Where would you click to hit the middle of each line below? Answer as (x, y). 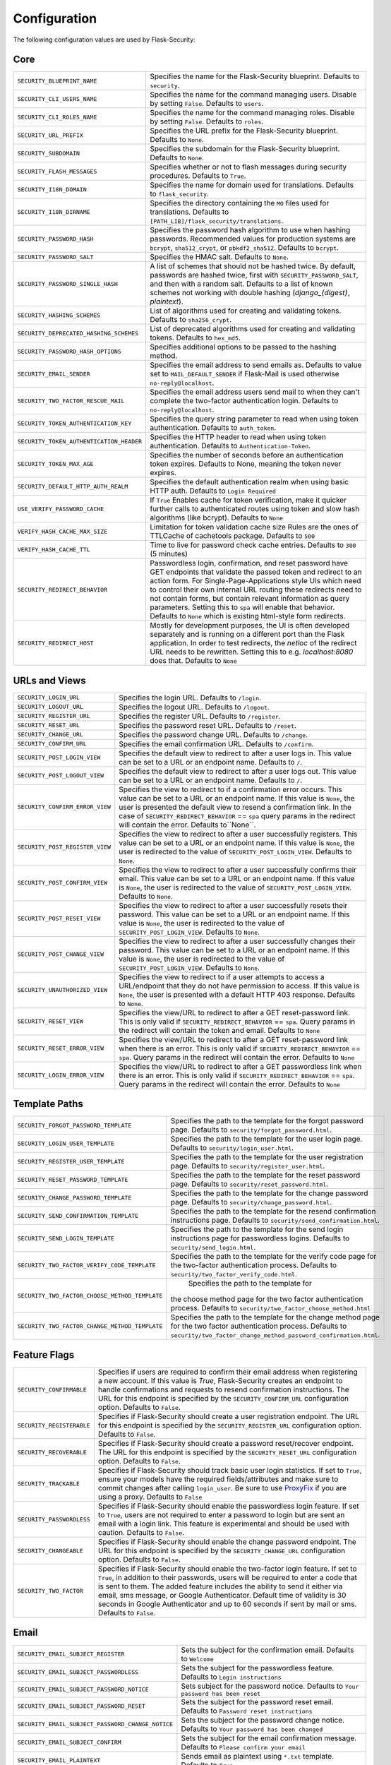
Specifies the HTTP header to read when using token (237, 437)
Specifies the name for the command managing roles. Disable (252, 113)
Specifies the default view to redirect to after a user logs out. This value (237, 771)
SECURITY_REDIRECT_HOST (55, 643)
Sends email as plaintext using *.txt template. (258, 1756)
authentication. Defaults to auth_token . (213, 428)
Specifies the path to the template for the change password (269, 1193)
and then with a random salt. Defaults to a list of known (241, 284)
